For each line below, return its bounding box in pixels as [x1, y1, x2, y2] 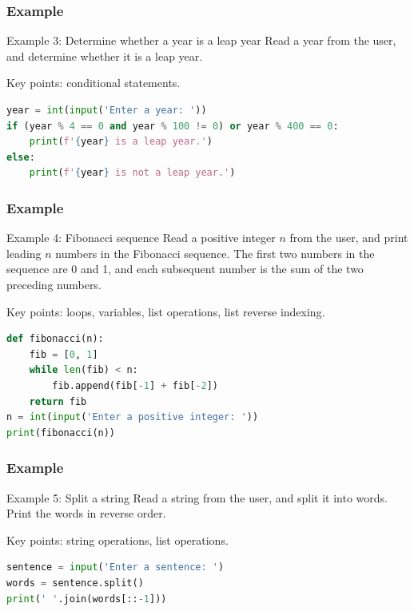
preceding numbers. [6, 276, 102, 292]
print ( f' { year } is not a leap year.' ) [29, 167, 236, 179]
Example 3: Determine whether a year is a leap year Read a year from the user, [6, 32, 396, 49]
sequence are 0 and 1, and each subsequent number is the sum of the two [6, 260, 364, 277]
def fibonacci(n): [6, 333, 104, 345]
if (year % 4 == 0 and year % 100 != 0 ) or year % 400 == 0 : [6, 120, 339, 132]
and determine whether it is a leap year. [6, 47, 203, 64]
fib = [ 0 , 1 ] [29, 348, 98, 360]
